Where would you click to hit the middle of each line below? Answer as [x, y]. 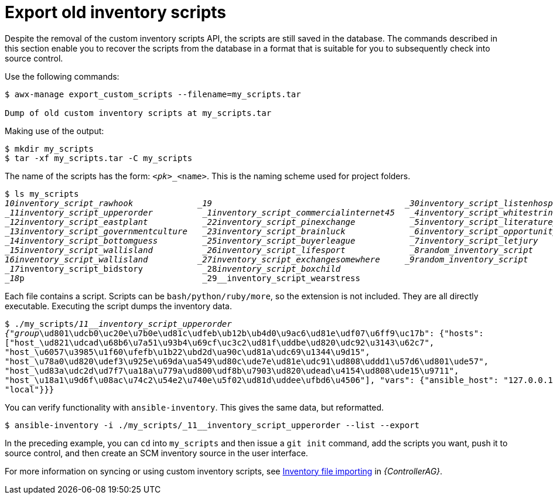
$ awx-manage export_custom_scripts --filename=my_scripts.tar [153, 94]
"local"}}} [30, 389]
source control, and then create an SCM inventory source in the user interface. [156, 453]
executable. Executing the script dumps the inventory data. [118, 306]
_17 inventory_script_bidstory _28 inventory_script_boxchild [173, 269]
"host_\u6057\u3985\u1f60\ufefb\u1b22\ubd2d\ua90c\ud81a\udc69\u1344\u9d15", [187, 352]
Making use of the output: [54, 131]
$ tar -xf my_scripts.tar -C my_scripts [99, 158]
